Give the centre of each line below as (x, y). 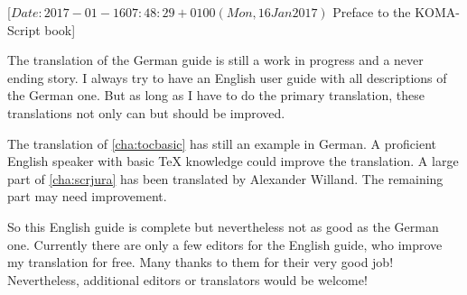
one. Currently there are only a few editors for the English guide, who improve (225, 244)
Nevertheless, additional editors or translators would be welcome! (187, 279)
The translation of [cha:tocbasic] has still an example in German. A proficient (222, 143)
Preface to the (372, 12)
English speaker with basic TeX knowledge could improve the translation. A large (233, 161)
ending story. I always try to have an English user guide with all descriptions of (227, 77)
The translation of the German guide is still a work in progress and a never (215, 60)
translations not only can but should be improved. (146, 112)
